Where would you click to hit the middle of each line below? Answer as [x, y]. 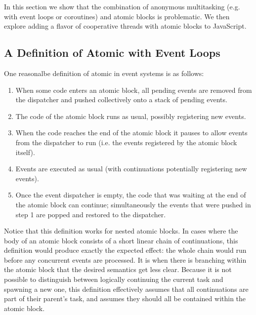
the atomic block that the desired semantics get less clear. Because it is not [118, 269]
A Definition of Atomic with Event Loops [112, 53]
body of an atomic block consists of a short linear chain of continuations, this [121, 240]
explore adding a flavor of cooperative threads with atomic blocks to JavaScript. [125, 26]
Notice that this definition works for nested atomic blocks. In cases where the [121, 231]
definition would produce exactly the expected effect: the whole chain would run [125, 250]
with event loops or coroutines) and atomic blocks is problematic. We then [117, 16]
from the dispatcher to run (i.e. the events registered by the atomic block [126, 142]
